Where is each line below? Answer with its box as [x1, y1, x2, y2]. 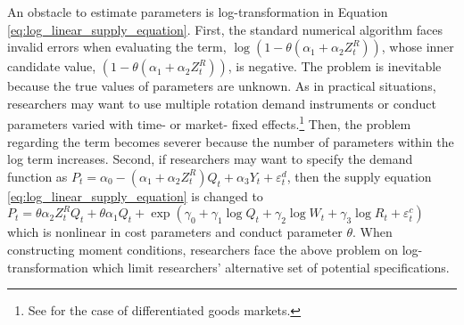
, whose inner [381, 37, 454, 56]
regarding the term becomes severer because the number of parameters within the [7, 132, 454, 150]
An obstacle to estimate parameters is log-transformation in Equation [7, 3, 388, 20]
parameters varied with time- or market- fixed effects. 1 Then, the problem [7, 112, 411, 134]
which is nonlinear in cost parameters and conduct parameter [7, 223, 343, 241]
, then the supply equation [286, 167, 432, 185]
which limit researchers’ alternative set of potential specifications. [92, 257, 450, 276]
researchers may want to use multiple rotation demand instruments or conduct [7, 93, 436, 112]
